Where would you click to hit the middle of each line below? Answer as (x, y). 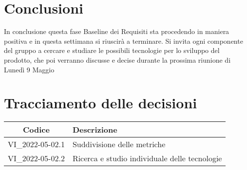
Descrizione (95, 130)
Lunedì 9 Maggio (29, 69)
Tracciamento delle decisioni (101, 103)
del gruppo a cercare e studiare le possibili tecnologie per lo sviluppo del (112, 50)
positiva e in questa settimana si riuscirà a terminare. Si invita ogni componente (123, 41)
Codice (36, 130)
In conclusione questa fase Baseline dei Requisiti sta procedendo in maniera (117, 31)
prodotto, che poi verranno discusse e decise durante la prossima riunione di (117, 59)
